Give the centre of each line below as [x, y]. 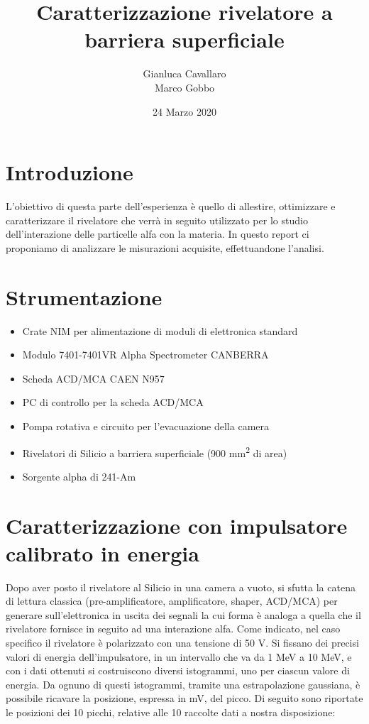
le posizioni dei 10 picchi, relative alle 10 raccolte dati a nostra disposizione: [171, 712]
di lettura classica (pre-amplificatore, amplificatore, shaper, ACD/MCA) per [172, 601]
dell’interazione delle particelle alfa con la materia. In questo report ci [158, 234]
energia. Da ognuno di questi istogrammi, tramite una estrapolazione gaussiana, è [183, 684]
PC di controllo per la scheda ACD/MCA [113, 402]
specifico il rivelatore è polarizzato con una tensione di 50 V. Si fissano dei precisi [182, 643]
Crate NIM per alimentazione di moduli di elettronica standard [160, 330]
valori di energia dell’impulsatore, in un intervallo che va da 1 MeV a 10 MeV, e [179, 656]
